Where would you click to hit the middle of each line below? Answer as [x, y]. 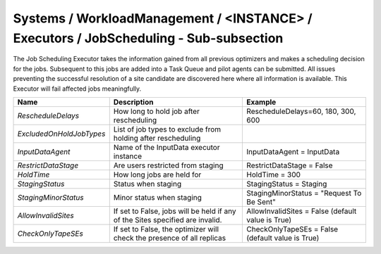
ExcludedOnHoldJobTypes [61, 134]
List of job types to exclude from [167, 129]
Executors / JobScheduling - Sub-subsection [148, 38]
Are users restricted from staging [168, 165]
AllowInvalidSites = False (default [302, 211]
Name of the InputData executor [167, 147]
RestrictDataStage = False [290, 165]
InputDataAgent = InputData [293, 151]
